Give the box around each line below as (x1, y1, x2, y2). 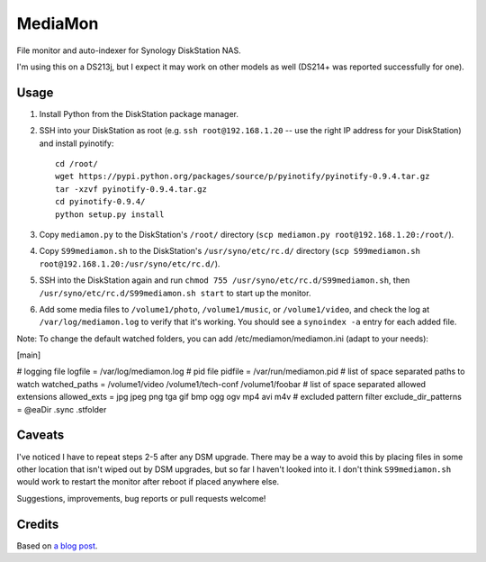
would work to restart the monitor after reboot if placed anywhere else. (16, 476, 280, 487)
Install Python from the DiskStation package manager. (39, 108, 238, 119)
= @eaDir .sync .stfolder (16, 403, 107, 414)
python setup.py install (55, 209, 165, 220)
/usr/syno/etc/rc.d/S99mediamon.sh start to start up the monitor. (39, 287, 311, 298)
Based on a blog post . (16, 540, 98, 551)
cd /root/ (55, 159, 98, 169)
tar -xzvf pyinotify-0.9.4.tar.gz (55, 184, 207, 194)
